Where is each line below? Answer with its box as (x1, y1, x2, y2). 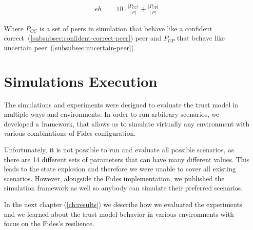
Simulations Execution (4, 71, 157, 91)
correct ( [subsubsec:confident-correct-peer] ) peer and (4, 33, 161, 43)
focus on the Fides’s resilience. (4, 218, 95, 229)
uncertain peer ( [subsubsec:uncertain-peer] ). (4, 42, 136, 52)
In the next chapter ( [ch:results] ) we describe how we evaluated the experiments (4, 199, 242, 209)
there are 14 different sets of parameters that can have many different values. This (4, 154, 250, 164)
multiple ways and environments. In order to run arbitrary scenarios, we (4, 109, 219, 119)
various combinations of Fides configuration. (4, 128, 136, 138)
